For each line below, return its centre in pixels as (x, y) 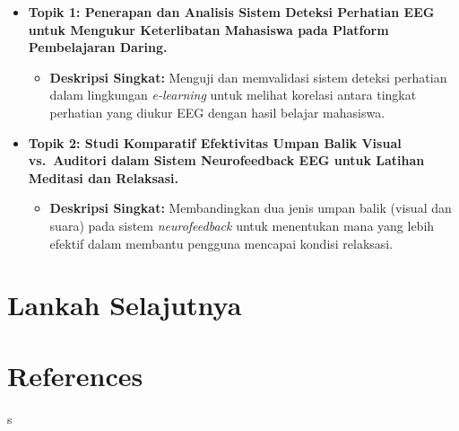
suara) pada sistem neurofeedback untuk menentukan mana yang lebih (242, 225)
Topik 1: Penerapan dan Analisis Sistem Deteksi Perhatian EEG (231, 12)
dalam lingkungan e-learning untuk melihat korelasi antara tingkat (233, 95)
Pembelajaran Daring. (98, 47)
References (75, 375)
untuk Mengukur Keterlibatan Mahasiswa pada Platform (208, 29)
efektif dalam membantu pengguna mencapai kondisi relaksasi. (221, 243)
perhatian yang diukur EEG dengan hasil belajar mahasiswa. (217, 112)
